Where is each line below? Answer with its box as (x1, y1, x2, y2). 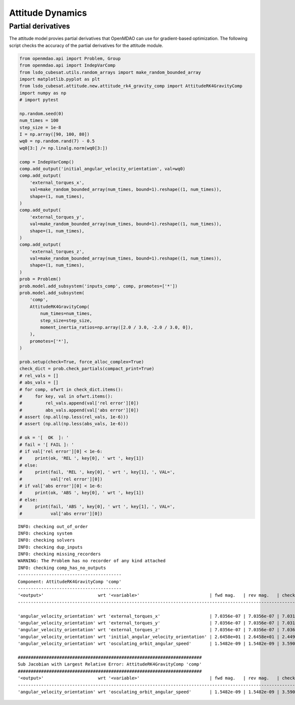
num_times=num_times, (40, 311, 92, 316)
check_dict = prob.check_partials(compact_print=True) (19, 366, 154, 371)
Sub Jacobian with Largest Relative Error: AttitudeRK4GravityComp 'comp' (18, 662, 202, 667)
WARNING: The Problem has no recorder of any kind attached (18, 558, 166, 564)
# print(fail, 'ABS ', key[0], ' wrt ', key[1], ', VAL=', (19, 504, 176, 509)
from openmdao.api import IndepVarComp (19, 63, 116, 68)
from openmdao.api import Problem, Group (19, 56, 121, 61)
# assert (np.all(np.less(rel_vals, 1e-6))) (19, 414, 129, 420)
